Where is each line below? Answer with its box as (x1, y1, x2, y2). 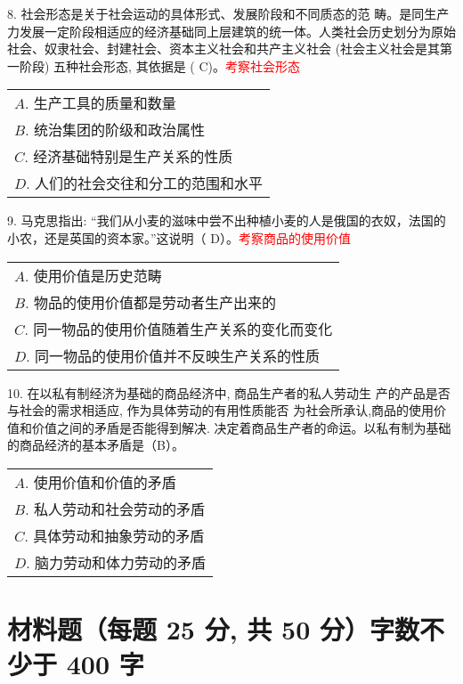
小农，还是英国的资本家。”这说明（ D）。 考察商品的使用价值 (7, 228, 351, 247)
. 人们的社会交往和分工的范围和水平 (26, 173, 264, 194)
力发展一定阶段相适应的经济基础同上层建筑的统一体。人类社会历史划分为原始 (7, 21, 456, 40)
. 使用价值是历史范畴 (25, 265, 162, 286)
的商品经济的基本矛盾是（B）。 (7, 436, 184, 454)
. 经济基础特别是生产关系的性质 (24, 146, 233, 167)
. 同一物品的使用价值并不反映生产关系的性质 (26, 345, 321, 366)
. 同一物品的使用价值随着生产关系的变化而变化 (24, 318, 333, 339)
